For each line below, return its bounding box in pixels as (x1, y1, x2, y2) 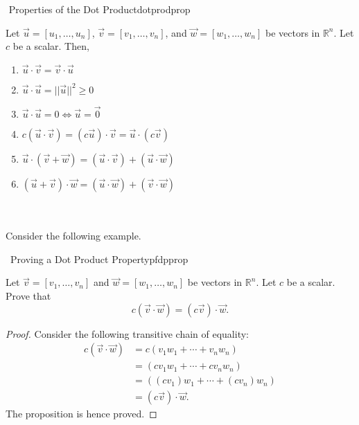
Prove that (6, 288, 51, 302)
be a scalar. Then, (12, 39, 89, 53)
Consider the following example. (6, 228, 141, 243)
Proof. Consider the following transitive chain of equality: (6, 326, 249, 341)
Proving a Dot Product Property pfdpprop (10, 251, 189, 266)
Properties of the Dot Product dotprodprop (8, 2, 191, 16)
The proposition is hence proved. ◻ (6, 406, 157, 421)
